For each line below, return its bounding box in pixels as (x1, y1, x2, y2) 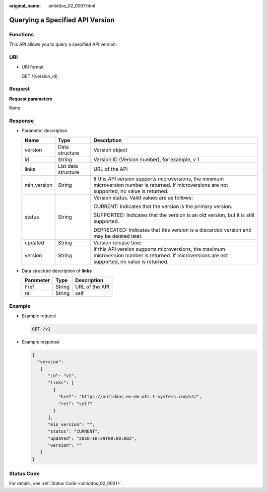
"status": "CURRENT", (48, 428, 100, 434)
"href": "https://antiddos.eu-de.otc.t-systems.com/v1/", (58, 394, 202, 400)
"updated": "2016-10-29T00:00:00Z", (48, 435, 137, 441)
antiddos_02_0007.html (48, 3, 95, 8)
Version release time (93, 239, 141, 246)
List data (58, 162, 78, 169)
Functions (9, 31, 34, 38)
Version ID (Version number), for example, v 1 (93, 156, 200, 163)
